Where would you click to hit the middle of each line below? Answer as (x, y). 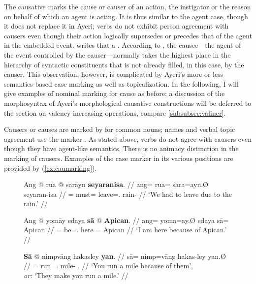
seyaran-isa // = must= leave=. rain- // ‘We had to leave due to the (128, 194)
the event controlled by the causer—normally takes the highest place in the (117, 54)
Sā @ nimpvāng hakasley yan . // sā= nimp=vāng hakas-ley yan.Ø (125, 256)
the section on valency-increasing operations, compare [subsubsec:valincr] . (115, 112)
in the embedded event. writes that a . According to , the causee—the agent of (123, 45)
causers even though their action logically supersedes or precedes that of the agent (128, 35)
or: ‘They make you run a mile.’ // (76, 275)
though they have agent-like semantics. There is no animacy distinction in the (121, 148)
